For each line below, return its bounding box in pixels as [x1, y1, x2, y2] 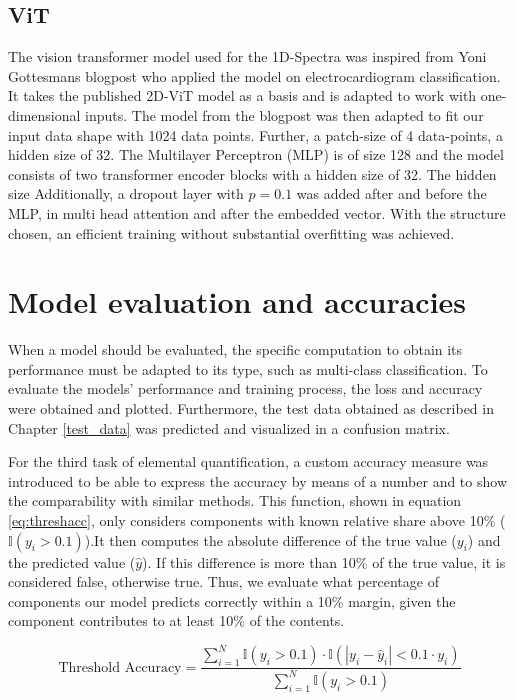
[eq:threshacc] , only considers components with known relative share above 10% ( [8, 510, 506, 531]
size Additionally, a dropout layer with [8, 183, 244, 204]
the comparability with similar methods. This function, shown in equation [8, 490, 462, 511]
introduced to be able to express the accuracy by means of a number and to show [8, 470, 507, 491]
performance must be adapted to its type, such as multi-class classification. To [8, 358, 488, 379]
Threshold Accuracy [58, 660, 182, 675]
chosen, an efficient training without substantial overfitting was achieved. [8, 222, 455, 243]
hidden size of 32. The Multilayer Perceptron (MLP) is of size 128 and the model [8, 144, 504, 165]
